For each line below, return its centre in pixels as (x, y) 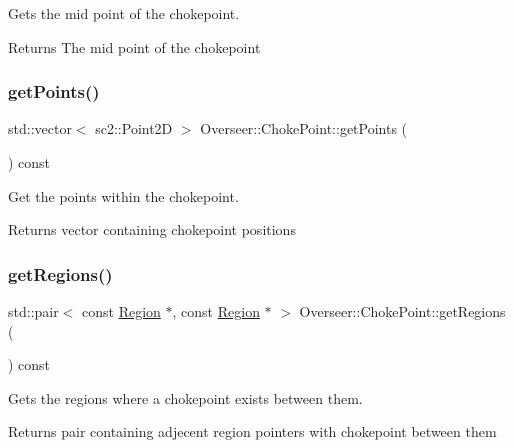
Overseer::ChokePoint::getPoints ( (304, 128)
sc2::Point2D (134, 128)
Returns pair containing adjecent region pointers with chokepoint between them (252, 431)
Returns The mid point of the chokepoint (134, 46)
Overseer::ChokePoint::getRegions (402, 311)
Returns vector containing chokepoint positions (152, 229)
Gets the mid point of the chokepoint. (124, 13)
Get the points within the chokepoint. (123, 195)
